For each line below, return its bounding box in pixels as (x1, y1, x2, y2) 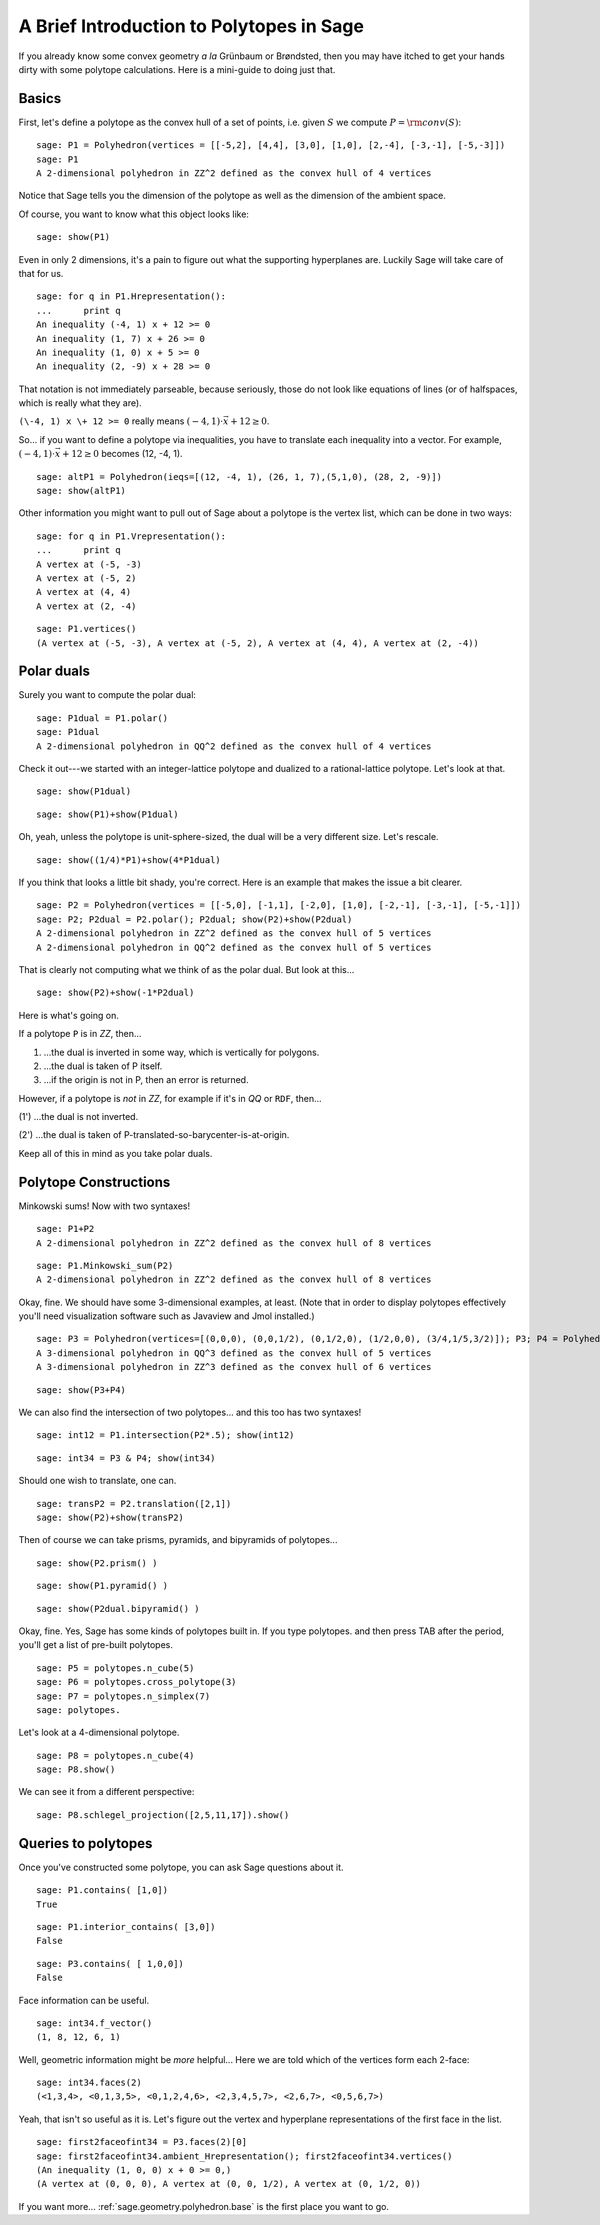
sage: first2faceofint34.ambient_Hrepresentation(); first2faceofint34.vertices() (36, 2150, 453, 2162)
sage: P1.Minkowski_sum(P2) (36, 1260, 174, 1271)
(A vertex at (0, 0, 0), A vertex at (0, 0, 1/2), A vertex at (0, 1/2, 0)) (36, 2178, 422, 2190)
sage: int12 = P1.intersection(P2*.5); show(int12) (36, 1430, 295, 1441)
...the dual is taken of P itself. (43, 1060, 163, 1072)
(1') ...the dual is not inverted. (18, 1111, 139, 1123)
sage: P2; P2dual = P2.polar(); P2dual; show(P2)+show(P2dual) (36, 913, 353, 925)
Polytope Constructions (18, 1173, 171, 1190)
